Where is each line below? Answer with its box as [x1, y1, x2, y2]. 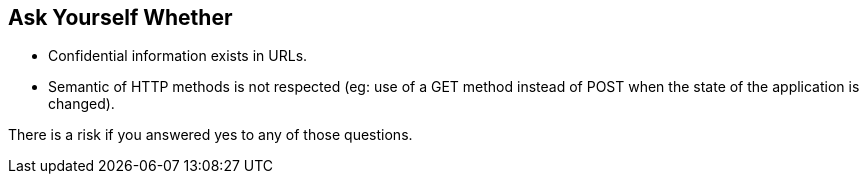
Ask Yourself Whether [8, 5, 233, 30]
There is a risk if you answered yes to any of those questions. [8, 126, 413, 144]
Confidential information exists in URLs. [48, 47, 308, 65]
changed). [48, 95, 115, 113]
